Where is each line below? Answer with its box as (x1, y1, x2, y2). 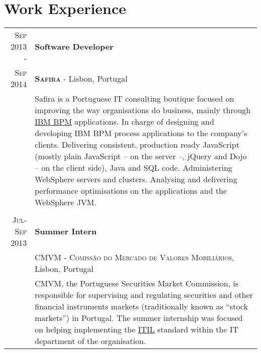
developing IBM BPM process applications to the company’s (35, 127, 247, 139)
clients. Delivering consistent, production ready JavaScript (35, 139, 239, 151)
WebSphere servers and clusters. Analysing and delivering (35, 173, 237, 185)
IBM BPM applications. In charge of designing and (35, 116, 214, 128)
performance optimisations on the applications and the (35, 185, 227, 197)
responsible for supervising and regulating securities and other (35, 289, 253, 301)
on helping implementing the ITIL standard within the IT (35, 323, 238, 335)
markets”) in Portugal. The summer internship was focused (35, 312, 243, 324)
